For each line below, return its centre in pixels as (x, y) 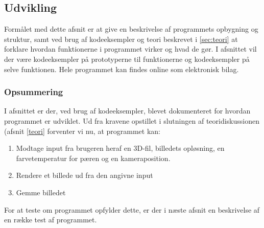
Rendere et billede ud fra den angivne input (85, 175)
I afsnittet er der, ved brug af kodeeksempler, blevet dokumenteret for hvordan (127, 111)
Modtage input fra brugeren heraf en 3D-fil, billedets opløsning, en (120, 148)
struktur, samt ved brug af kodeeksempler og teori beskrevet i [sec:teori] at (121, 39)
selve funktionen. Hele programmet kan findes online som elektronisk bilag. (122, 69)
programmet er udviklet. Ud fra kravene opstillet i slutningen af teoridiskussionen (132, 120)
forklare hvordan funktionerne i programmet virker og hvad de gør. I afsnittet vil (130, 49)
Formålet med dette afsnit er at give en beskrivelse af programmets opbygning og (131, 29)
